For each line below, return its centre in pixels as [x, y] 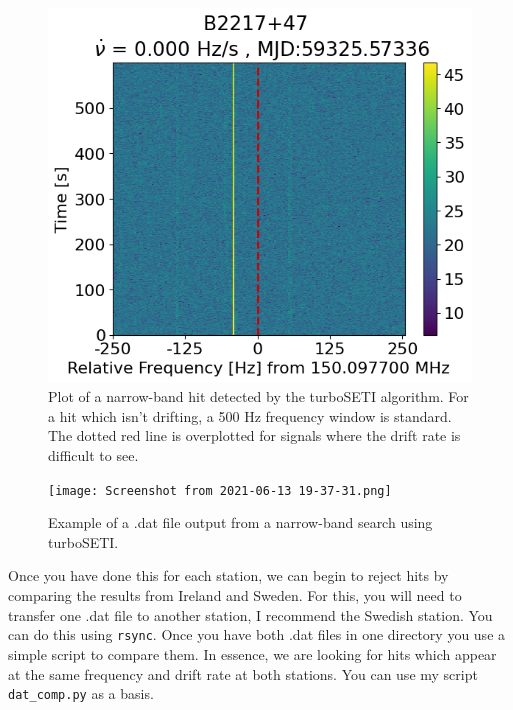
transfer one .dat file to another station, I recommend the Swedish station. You [250, 614]
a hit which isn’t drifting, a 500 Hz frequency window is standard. [250, 415]
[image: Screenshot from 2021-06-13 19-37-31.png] [220, 490]
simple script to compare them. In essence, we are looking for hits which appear [252, 653]
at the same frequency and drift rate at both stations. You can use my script [243, 673]
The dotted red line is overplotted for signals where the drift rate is [254, 435]
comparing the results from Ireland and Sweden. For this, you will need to [235, 595]
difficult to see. [93, 455]
